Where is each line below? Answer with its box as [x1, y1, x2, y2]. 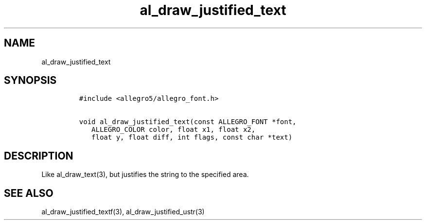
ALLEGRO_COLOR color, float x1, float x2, [91, 126, 256, 134]
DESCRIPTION [4, 149, 73, 162]
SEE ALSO [4, 187, 53, 199]
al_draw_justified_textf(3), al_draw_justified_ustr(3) [41, 208, 205, 216]
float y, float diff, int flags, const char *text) [91, 133, 293, 142]
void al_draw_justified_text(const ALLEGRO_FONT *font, [79, 118, 297, 126]
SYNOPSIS [4, 74, 57, 87]
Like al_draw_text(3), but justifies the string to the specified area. [41, 170, 249, 179]
